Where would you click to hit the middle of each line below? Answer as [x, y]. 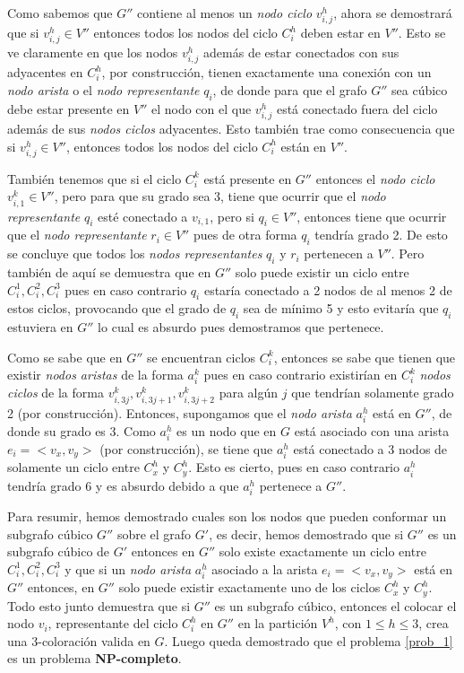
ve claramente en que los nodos [93, 52]
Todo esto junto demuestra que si [99, 605]
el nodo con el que [201, 108]
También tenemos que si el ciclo [95, 178]
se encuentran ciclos [201, 357]
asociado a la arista [265, 568]
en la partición [278, 623]
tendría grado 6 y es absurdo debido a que [123, 485]
